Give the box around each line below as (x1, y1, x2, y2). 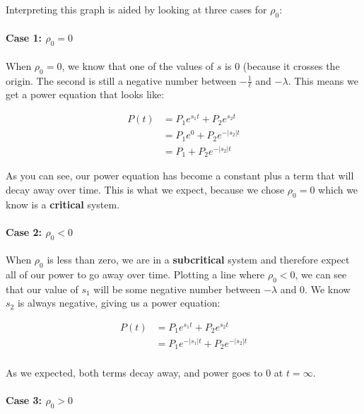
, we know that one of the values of (61, 58, 214, 73)
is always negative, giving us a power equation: (17, 295, 221, 310)
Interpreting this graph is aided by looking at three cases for (6, 2, 267, 16)
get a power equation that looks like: (6, 87, 165, 102)
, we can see (295, 266, 347, 281)
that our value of (6, 281, 78, 296)
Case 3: (6, 392, 42, 407)
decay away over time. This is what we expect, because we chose (6, 182, 285, 196)
